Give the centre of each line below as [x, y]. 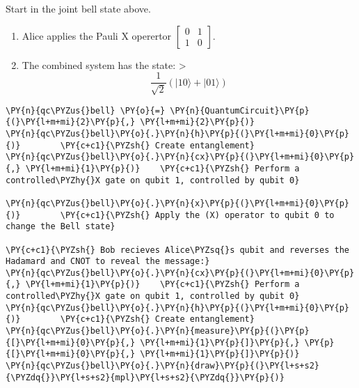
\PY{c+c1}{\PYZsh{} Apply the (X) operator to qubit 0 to [197, 215]
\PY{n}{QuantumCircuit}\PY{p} [240, 110]
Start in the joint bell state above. [78, 8]
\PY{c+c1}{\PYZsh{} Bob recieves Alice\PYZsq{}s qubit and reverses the [177, 250]
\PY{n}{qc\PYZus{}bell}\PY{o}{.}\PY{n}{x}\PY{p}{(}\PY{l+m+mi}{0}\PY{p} [177, 203]
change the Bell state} [61, 227]
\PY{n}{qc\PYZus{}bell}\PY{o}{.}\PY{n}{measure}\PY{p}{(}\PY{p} [158, 331]
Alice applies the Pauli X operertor [97, 35]
